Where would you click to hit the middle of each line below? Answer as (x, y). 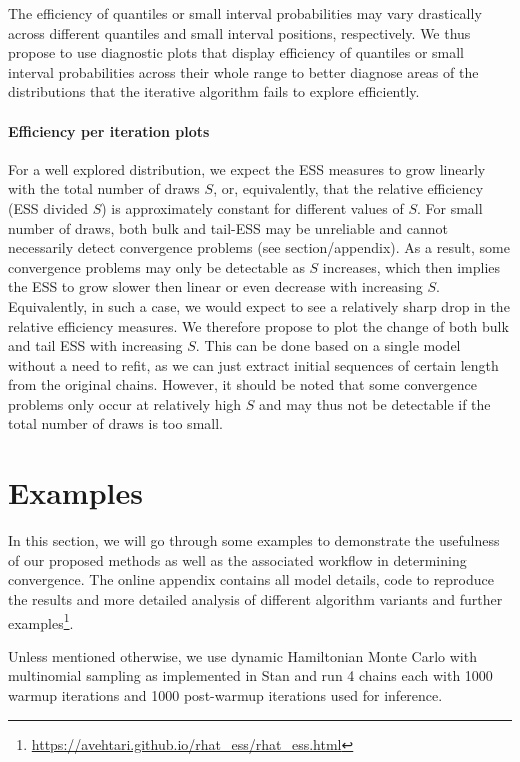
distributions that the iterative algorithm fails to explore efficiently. (214, 91)
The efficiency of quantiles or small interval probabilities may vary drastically (245, 13)
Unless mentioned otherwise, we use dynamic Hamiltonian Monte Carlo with (242, 655)
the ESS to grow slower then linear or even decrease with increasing (215, 286)
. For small (450, 207)
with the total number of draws (104, 188)
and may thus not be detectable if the (375, 403)
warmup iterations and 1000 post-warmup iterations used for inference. (225, 695)
